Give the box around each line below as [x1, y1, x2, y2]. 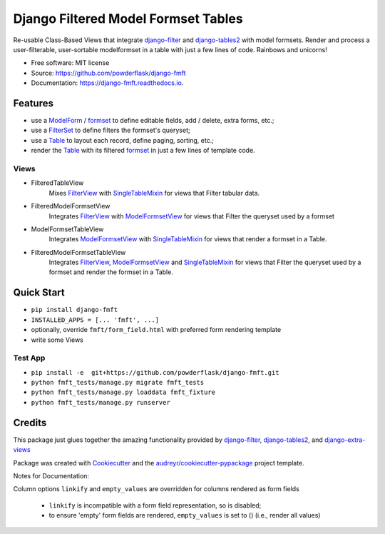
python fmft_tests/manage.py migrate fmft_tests [31, 378, 205, 387]
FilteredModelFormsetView [31, 202, 111, 211]
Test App [13, 353, 46, 363]
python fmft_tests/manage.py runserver [31, 398, 170, 406]
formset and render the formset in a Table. [48, 268, 174, 276]
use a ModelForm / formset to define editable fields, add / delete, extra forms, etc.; [31, 116, 274, 125]
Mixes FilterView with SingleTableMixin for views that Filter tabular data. [48, 188, 260, 197]
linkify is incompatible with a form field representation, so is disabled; [48, 500, 262, 510]
